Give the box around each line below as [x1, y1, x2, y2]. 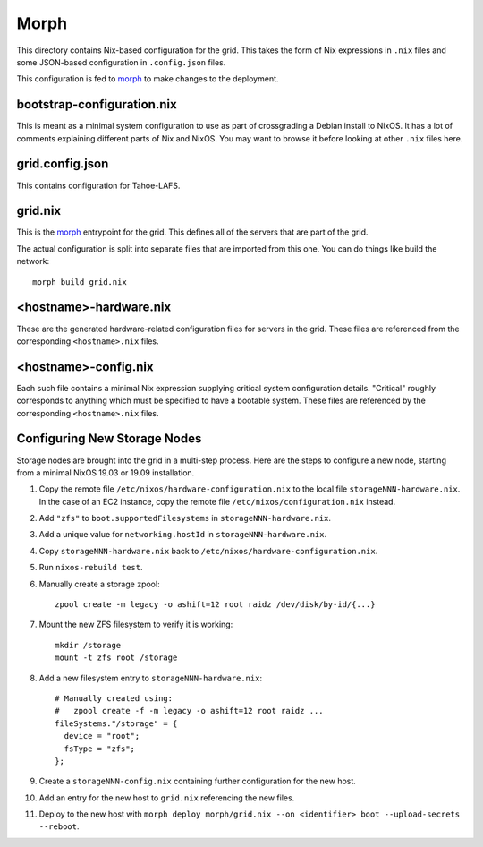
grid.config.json [16, 157, 109, 172]
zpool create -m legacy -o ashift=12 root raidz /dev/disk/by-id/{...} [55, 600, 376, 610]
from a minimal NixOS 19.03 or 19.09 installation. [16, 466, 195, 478]
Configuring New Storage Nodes [16, 431, 202, 447]
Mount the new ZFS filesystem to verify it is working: [38, 619, 233, 630]
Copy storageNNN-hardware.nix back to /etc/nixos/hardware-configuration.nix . [38, 545, 378, 556]
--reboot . [38, 821, 80, 832]
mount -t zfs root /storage [55, 653, 178, 663]
